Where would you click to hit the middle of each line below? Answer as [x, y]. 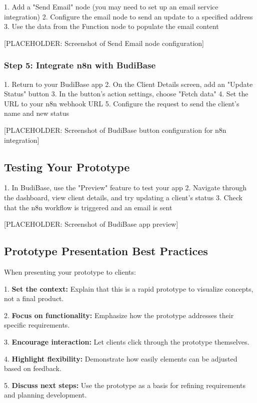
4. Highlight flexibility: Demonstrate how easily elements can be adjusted [121, 358]
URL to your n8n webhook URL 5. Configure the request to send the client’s [122, 103]
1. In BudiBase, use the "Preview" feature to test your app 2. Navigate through [125, 188]
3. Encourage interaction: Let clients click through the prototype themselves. [127, 341]
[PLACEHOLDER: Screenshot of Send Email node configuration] [104, 43]
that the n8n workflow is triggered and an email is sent [88, 207]
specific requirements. [37, 325]
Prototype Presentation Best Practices [106, 251]
